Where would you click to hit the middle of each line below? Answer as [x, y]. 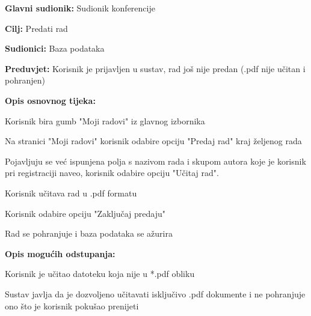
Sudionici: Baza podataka [55, 48]
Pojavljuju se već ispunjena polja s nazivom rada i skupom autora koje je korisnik [155, 161]
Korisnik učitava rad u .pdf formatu [71, 193]
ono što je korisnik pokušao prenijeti [72, 305]
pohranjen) [25, 80]
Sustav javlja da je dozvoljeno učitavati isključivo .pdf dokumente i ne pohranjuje [155, 293]
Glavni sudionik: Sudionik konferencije [80, 8]
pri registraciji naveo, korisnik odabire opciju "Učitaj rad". [112, 173]
